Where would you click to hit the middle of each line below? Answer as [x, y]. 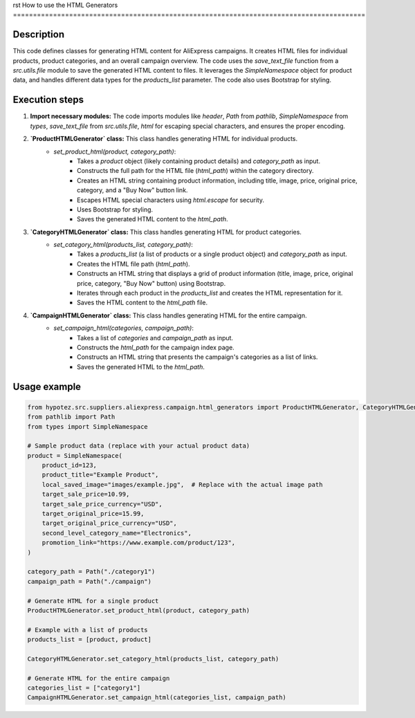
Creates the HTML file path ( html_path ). [133, 264]
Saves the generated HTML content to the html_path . [153, 219]
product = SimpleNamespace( [75, 455]
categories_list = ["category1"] [84, 688]
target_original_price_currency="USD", [110, 523]
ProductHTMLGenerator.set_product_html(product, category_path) [139, 610]
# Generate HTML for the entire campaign [99, 678]
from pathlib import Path [71, 417]
